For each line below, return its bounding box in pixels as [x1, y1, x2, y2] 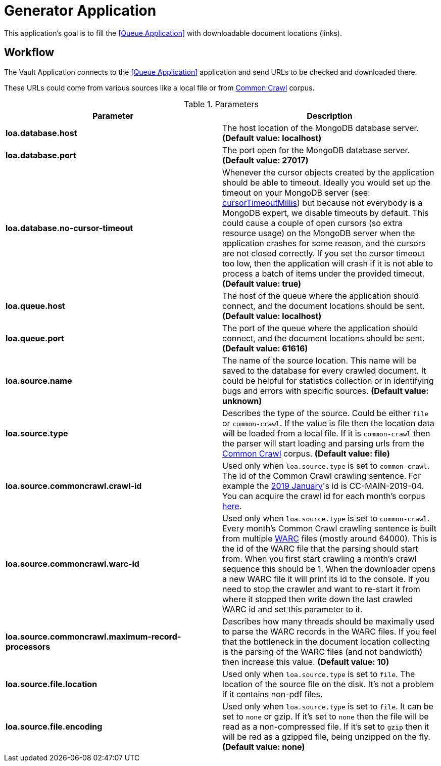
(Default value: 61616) [222, 343, 308, 353]
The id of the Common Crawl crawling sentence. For [222, 470, 421, 481]
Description [307, 110, 353, 121]
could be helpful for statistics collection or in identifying [222, 375, 434, 386]
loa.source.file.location [6, 679, 97, 689]
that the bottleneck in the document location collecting [222, 636, 430, 647]
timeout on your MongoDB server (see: [222, 187, 370, 198]
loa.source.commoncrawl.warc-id [6, 558, 139, 569]
